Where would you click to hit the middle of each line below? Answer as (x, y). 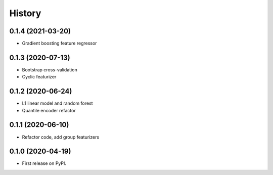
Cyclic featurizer (39, 77)
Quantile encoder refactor (49, 110)
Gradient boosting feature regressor (59, 43)
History (25, 13)
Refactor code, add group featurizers (61, 137)
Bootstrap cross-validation (50, 70)
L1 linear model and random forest (57, 103)
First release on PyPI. (44, 163)
